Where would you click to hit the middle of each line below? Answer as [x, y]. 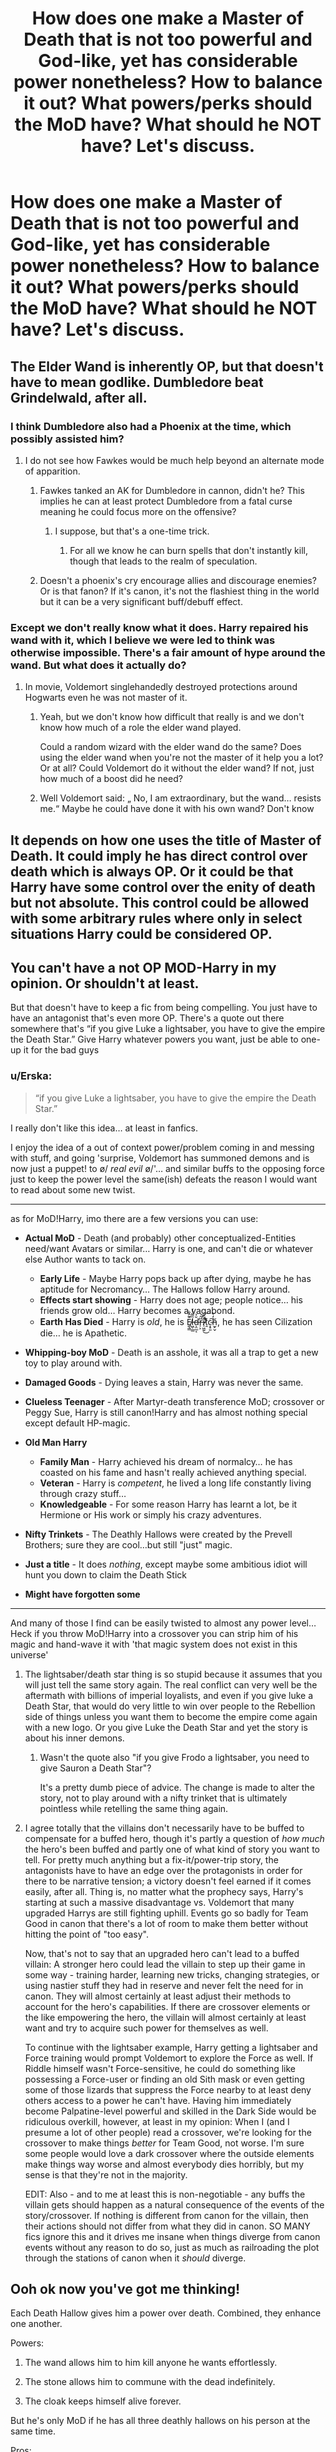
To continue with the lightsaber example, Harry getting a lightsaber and [171, 2047]
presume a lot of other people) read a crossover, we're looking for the [168, 2132]
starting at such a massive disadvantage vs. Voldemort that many [159, 1902]
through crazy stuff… [83, 1493]
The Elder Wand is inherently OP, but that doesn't [167, 366]
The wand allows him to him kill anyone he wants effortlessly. [151, 2363]
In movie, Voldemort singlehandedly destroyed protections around [161, 687]
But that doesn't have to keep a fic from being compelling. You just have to [164, 1008]
